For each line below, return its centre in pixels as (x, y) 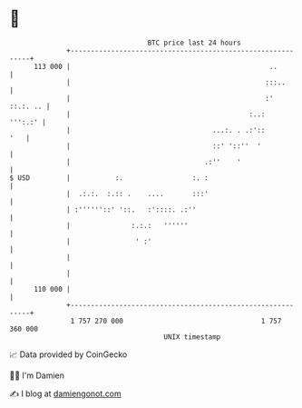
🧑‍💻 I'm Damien (37, 375)
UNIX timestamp (192, 337)
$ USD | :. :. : (109, 178)
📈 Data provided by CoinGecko (68, 354)
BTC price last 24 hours (195, 43)
